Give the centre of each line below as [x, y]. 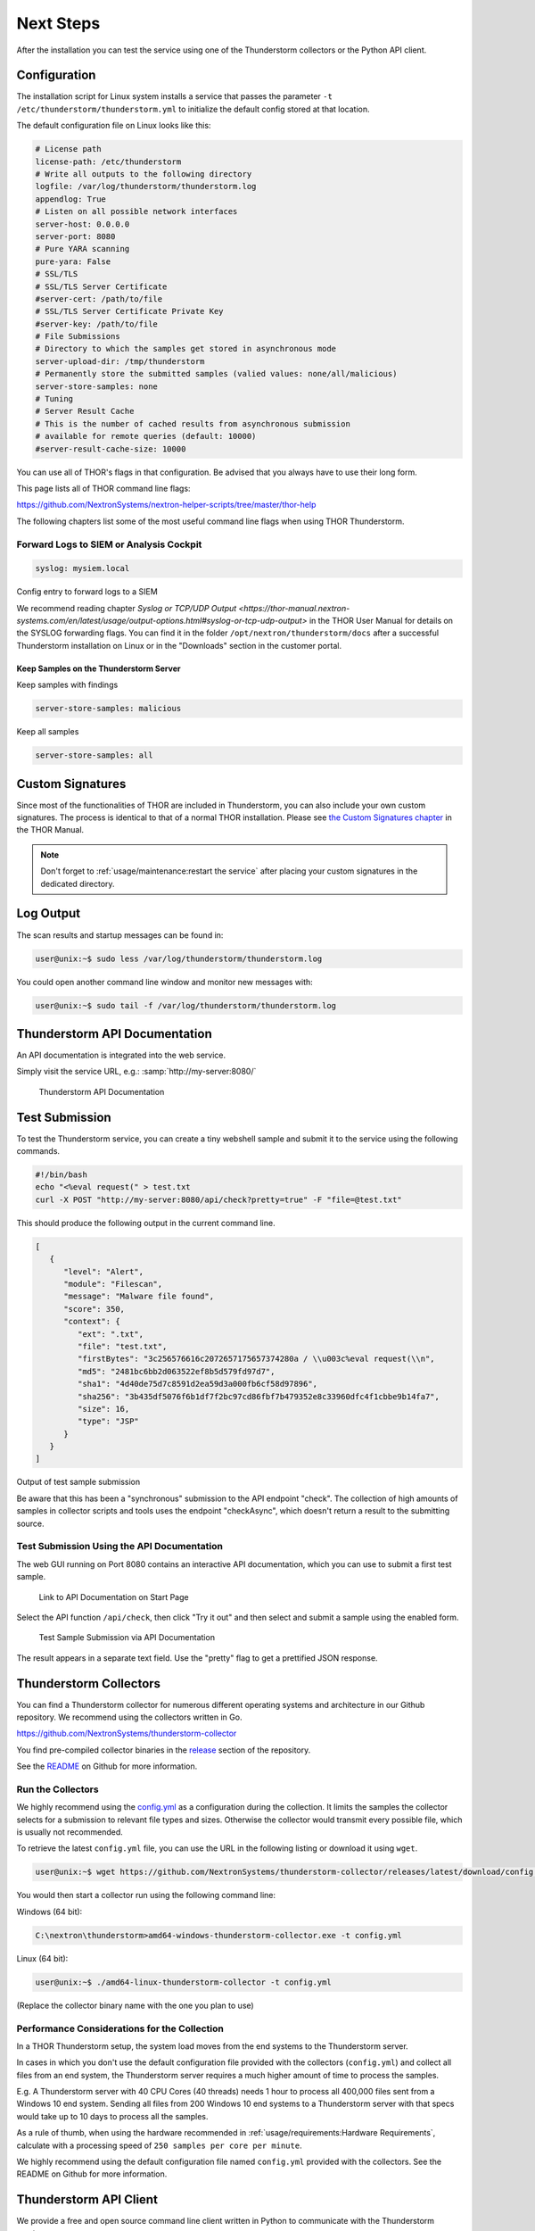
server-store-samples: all [94, 755]
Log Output [48, 913]
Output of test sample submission [78, 1482]
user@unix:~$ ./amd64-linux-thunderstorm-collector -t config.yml [183, 1982]
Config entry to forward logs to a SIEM [87, 592]
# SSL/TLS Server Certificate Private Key [129, 311]
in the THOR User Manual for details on [381, 621]
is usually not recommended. [70, 1832]
